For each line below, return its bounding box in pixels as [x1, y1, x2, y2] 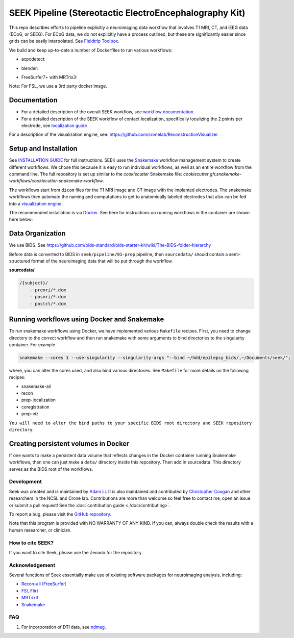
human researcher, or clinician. [9, 527, 72, 533]
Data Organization [9, 230, 66, 238]
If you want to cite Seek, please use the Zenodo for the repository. [9, 549, 143, 555]
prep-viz [21, 411, 39, 417]
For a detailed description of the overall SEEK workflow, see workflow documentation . [21, 109, 195, 115]
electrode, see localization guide [21, 123, 87, 128]
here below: [9, 216, 33, 223]
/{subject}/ [19, 280, 49, 286]
